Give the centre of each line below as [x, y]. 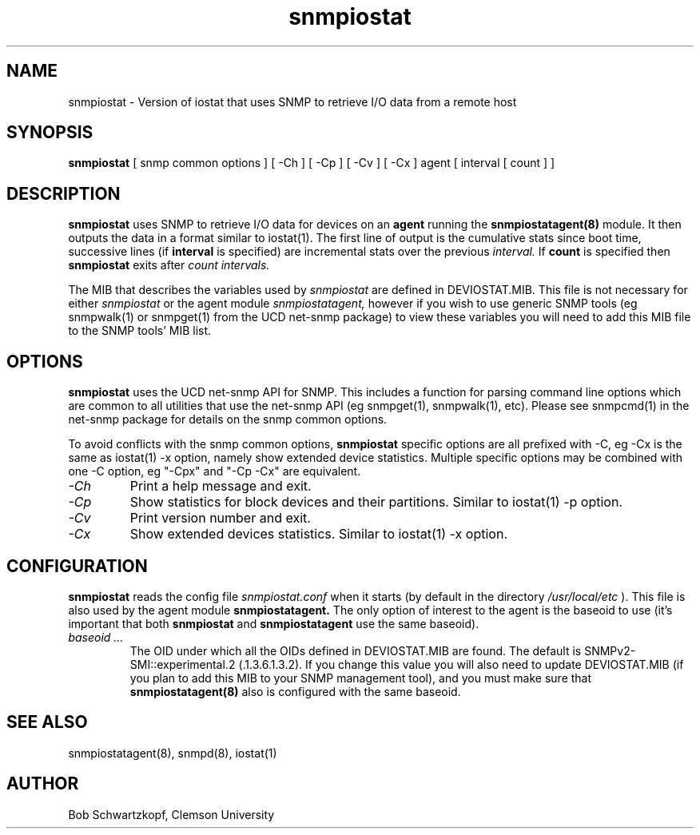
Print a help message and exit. [221, 486]
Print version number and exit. [220, 518]
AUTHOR [43, 784]
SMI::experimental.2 [183, 664]
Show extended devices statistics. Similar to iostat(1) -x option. [318, 534]
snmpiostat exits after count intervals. [169, 265]
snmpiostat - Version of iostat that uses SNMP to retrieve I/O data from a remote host [292, 101]
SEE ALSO [47, 722]
